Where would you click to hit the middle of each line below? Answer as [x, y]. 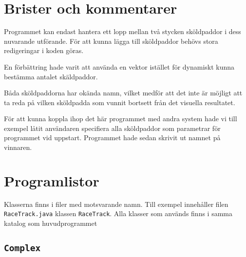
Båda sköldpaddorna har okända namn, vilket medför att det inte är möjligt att [123, 93]
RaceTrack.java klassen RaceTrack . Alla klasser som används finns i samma [118, 213]
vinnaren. [18, 147]
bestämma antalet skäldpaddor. [51, 76]
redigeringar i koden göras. [44, 50]
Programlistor [52, 180]
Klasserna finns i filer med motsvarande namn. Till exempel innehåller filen [116, 204]
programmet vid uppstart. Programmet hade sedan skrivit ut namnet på [112, 138]
